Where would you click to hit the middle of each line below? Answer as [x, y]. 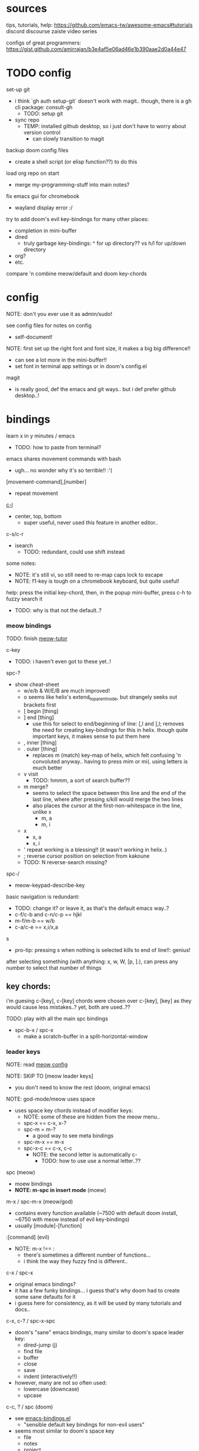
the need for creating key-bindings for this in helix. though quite [110, 730]
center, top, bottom [38, 516]
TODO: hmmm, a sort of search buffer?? [81, 780]
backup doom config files [37, 150]
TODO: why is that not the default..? [58, 610]
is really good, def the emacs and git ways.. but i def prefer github [95, 389]
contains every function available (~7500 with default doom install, [96, 1213]
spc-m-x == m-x [44, 1142]
